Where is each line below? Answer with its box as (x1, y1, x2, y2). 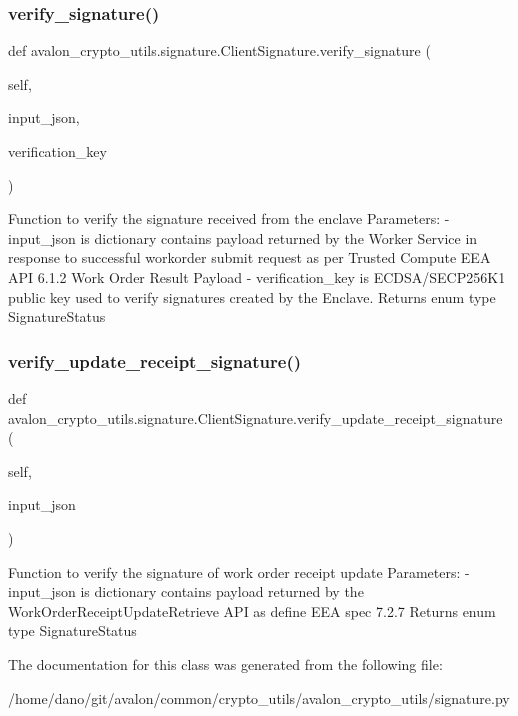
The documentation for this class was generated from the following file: (8, 653, 443, 674)
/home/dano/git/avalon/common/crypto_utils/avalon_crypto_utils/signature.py (8, 687, 510, 708)
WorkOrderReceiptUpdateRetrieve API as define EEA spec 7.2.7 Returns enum (8, 600, 496, 621)
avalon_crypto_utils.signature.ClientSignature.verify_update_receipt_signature (8, 407, 503, 428)
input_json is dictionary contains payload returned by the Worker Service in (8, 227, 478, 248)
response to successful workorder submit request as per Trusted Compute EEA (8, 247, 491, 268)
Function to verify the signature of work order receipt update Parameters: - (8, 561, 470, 582)
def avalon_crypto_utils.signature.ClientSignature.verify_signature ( (8, 40, 431, 61)
